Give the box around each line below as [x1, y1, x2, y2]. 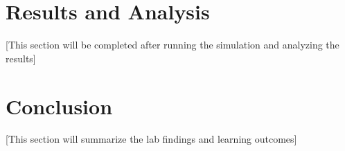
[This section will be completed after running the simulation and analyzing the [6, 37, 339, 52]
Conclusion [6, 91, 113, 120]
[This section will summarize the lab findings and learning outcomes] [6, 132, 297, 146]
